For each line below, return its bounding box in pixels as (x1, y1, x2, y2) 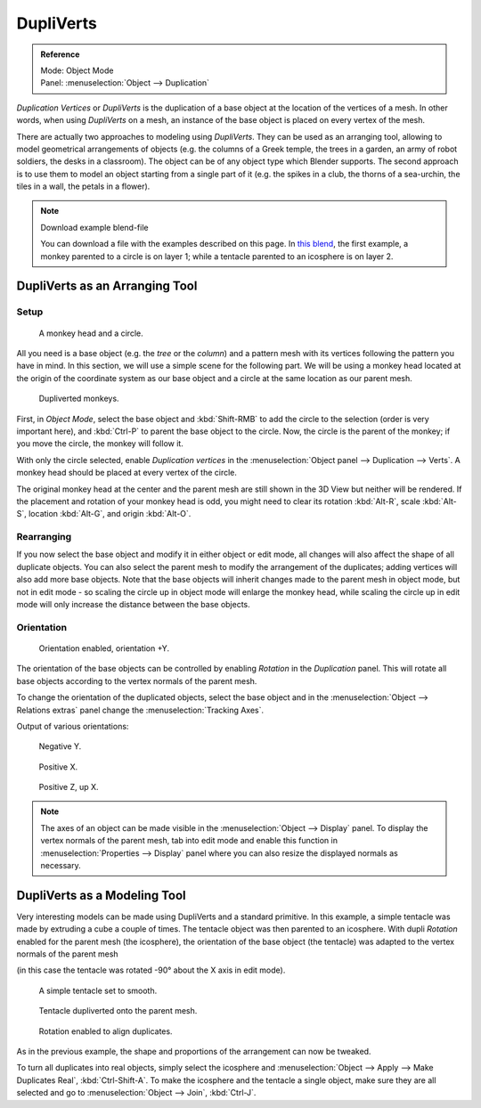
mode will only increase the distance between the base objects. (16, 599, 251, 609)
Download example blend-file (40, 222, 149, 232)
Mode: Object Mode (40, 65, 114, 76)
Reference (40, 49, 80, 60)
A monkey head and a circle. (38, 328, 143, 338)
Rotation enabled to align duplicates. (38, 1025, 173, 1037)
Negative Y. (38, 741, 82, 752)
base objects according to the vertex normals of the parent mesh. (16, 675, 257, 686)
